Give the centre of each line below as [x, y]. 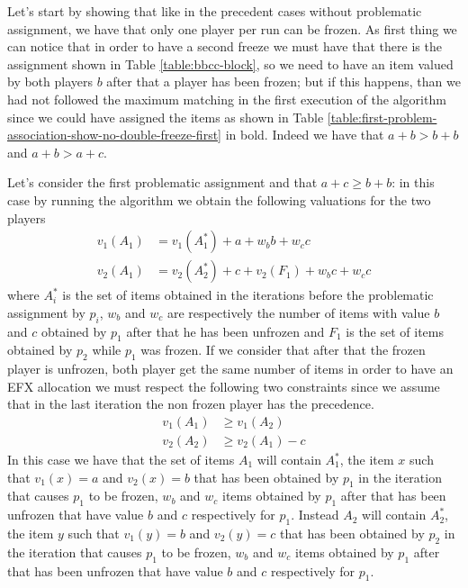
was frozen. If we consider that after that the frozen [283, 350]
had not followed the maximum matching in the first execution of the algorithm [227, 99]
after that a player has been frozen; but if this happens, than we [283, 81]
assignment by [46, 312]
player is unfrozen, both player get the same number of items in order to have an [230, 369]
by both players [50, 81]
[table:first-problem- [382, 117]
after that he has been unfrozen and [225, 331]
